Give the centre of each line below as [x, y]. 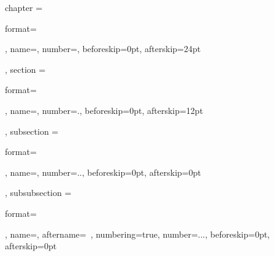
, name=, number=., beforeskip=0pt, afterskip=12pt [104, 110]
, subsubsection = [38, 193]
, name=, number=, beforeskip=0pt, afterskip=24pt [103, 49]
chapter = [24, 7]
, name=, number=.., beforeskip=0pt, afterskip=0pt [103, 172]
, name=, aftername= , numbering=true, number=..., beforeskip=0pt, [138, 234]
